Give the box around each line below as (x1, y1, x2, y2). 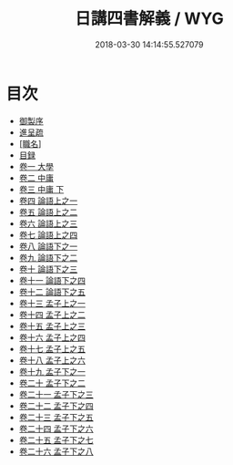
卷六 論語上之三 (18, 218, 78, 229)
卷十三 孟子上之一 (18, 297, 86, 308)
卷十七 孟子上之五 (18, 343, 86, 354)
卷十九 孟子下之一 (18, 366, 86, 377)
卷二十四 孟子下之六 (18, 423, 94, 434)
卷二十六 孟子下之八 (18, 446, 94, 457)
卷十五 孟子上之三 (18, 320, 86, 331)
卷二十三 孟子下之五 (18, 411, 94, 422)
